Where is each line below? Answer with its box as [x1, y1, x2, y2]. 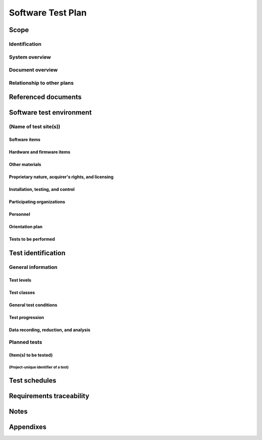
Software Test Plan [9, 7, 87, 18]
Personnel [9, 211, 30, 217]
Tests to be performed [9, 236, 55, 242]
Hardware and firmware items [9, 149, 70, 155]
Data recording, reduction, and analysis [9, 327, 91, 333]
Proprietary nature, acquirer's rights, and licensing [9, 174, 114, 180]
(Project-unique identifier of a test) [9, 365, 69, 370]
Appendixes [9, 423, 47, 431]
